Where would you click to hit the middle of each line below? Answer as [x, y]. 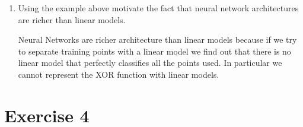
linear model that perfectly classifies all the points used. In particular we [150, 63]
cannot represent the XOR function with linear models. [119, 74]
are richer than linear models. [72, 19]
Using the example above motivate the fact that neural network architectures [158, 8]
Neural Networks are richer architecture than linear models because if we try [157, 39]
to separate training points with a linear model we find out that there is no [154, 51]
